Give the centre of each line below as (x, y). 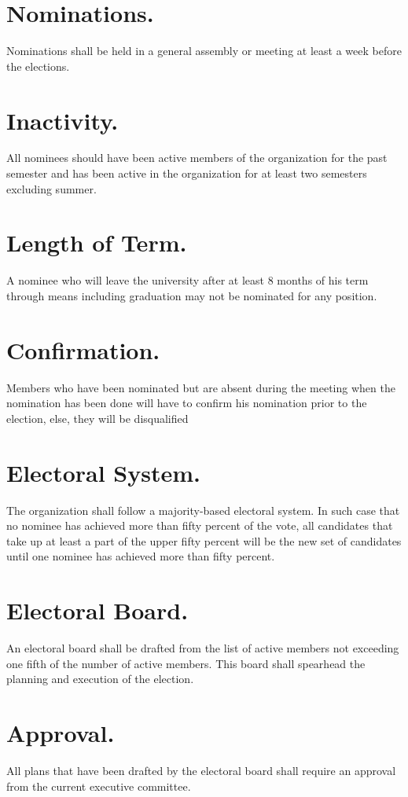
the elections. (38, 66)
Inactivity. (62, 120)
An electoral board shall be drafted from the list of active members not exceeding (203, 648)
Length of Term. (97, 242)
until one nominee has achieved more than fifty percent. (141, 556)
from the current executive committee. (99, 786)
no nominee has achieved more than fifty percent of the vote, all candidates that (200, 525)
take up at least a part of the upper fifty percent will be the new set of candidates (204, 540)
